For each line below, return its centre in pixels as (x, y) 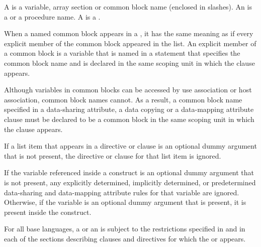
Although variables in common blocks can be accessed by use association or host (128, 90)
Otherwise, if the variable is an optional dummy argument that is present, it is (125, 202)
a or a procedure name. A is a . (52, 16)
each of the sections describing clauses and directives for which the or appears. (125, 238)
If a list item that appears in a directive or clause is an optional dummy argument (130, 146)
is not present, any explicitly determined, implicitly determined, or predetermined (130, 182)
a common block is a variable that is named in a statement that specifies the (122, 53)
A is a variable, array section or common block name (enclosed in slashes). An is (128, 7)
